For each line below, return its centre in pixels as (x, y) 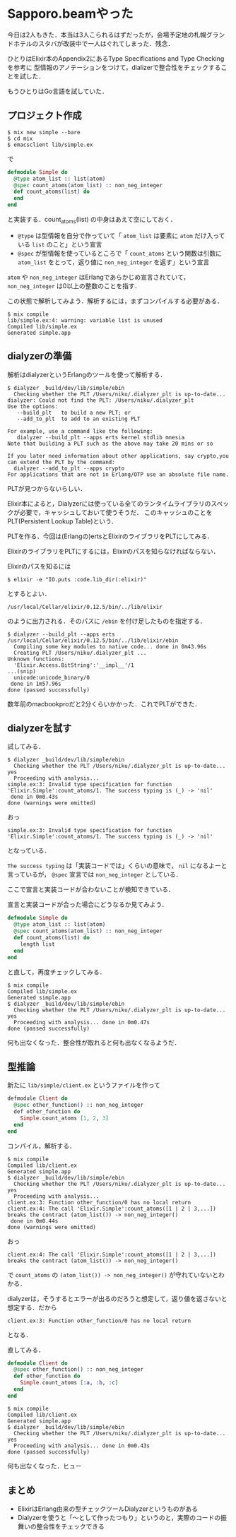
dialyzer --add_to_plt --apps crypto (69, 468)
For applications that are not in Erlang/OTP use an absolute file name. (118, 474)
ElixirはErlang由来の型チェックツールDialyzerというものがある (107, 1509)
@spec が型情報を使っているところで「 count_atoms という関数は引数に (120, 253)
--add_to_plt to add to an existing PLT (78, 419)
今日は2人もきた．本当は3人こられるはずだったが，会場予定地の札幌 (107, 35)
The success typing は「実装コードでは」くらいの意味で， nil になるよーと (117, 866)
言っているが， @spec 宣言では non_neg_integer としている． (95, 874)
